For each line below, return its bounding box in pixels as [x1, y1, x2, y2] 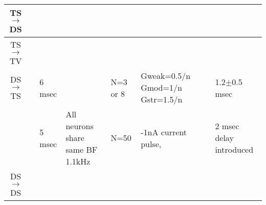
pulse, [141, 137, 162, 150]
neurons [65, 120, 94, 132]
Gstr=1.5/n [141, 93, 183, 105]
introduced [215, 143, 254, 155]
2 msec [215, 120, 239, 132]
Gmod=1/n [141, 81, 182, 93]
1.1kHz [65, 155, 91, 167]
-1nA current [141, 126, 187, 138]
